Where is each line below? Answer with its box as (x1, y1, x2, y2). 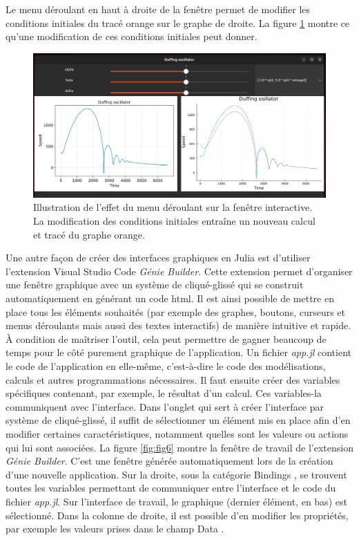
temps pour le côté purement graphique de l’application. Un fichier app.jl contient (6, 345, 351, 360)
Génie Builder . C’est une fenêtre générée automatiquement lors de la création (6, 454, 333, 468)
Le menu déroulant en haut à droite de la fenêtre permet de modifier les (6, 2, 311, 16)
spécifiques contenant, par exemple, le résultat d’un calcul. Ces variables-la (6, 386, 322, 400)
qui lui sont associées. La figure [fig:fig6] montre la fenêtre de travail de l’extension (6, 440, 353, 454)
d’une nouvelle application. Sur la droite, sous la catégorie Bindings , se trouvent (6, 467, 347, 481)
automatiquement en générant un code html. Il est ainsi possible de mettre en (6, 291, 334, 306)
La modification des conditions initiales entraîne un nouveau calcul (33, 214, 316, 228)
